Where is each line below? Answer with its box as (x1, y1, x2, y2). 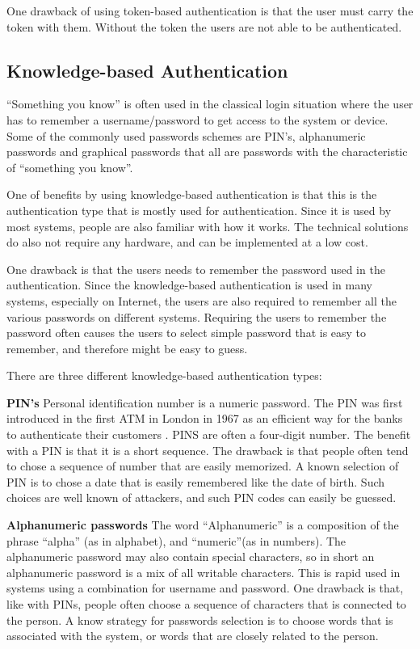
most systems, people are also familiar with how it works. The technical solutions (6, 217, 409, 234)
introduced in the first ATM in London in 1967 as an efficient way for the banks (6, 410, 403, 427)
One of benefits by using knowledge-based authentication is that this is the (6, 186, 377, 203)
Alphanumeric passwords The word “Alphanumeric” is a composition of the (6, 516, 399, 533)
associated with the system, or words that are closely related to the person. (6, 627, 379, 644)
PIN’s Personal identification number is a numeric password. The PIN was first (6, 394, 403, 411)
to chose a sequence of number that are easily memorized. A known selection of (6, 457, 399, 474)
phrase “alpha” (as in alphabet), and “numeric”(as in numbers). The (6, 532, 346, 549)
